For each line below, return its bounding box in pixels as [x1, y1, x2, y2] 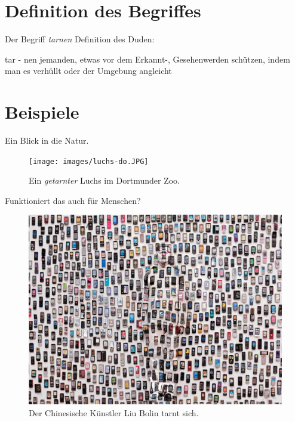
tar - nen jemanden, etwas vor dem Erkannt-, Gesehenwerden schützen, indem [5, 52, 290, 65]
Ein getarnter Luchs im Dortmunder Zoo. [29, 174, 180, 187]
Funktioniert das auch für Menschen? [5, 194, 141, 206]
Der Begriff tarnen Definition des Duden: [5, 33, 155, 45]
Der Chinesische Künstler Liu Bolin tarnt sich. [29, 407, 199, 419]
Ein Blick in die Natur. [5, 134, 89, 147]
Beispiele [5, 100, 79, 124]
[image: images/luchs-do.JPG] [29, 157, 149, 166]
